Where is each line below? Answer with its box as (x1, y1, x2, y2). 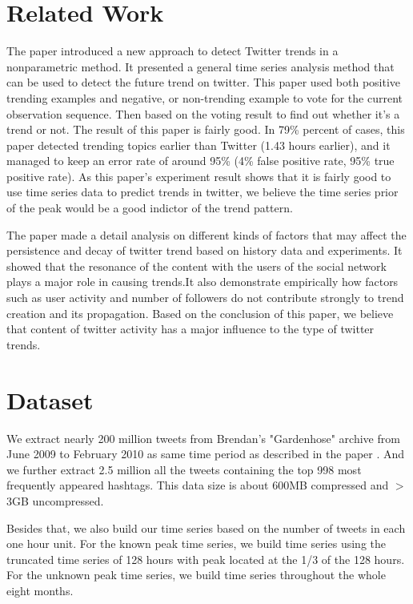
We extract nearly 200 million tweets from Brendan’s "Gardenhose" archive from (6, 429, 400, 446)
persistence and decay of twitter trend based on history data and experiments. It (6, 242, 403, 259)
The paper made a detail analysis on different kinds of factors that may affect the (6, 226, 407, 243)
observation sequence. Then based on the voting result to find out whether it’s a (6, 105, 400, 122)
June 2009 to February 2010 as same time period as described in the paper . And (6, 445, 405, 462)
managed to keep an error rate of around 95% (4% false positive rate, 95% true (6, 152, 395, 169)
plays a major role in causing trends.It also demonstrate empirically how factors (6, 273, 399, 290)
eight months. (6, 582, 74, 598)
